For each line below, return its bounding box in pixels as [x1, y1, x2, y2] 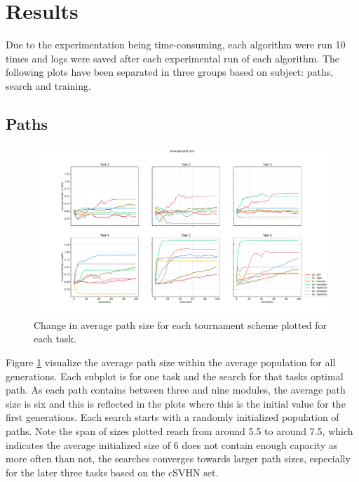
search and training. [6, 78, 91, 93]
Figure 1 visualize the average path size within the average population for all [6, 355, 336, 370]
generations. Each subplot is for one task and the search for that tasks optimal [6, 368, 344, 383]
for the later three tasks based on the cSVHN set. [6, 464, 219, 479]
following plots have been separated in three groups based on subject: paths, [6, 65, 334, 79]
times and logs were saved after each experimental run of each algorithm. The [6, 51, 339, 65]
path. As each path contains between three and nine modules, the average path [6, 382, 346, 397]
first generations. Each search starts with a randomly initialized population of [6, 410, 339, 424]
